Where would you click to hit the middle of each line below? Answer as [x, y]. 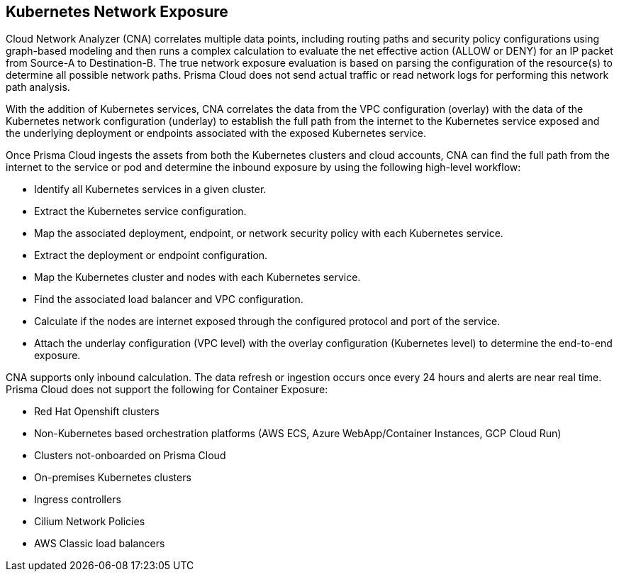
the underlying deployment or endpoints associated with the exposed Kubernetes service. [216, 133]
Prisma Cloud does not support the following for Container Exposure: [167, 390]
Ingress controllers [78, 500]
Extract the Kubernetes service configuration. [140, 211]
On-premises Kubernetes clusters [113, 478]
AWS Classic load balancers [100, 544]
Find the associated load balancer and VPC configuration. [169, 300]
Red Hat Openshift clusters [97, 412]
